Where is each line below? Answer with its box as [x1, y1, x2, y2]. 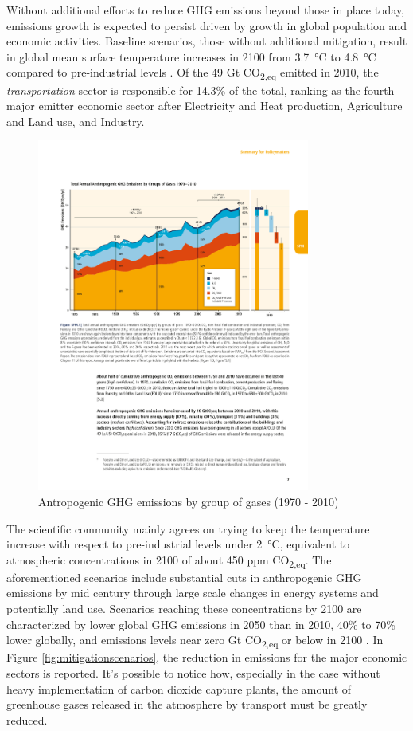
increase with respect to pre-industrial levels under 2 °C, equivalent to [6, 536, 350, 552]
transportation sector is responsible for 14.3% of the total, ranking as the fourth [6, 81, 395, 98]
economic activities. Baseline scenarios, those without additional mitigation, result [6, 33, 407, 49]
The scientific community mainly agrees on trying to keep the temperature [6, 520, 370, 536]
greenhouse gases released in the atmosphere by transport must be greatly [6, 696, 368, 713]
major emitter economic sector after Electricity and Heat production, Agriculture [6, 97, 403, 114]
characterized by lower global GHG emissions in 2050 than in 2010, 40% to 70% [6, 615, 395, 632]
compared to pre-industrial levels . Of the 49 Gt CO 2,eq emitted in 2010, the [6, 64, 379, 83]
